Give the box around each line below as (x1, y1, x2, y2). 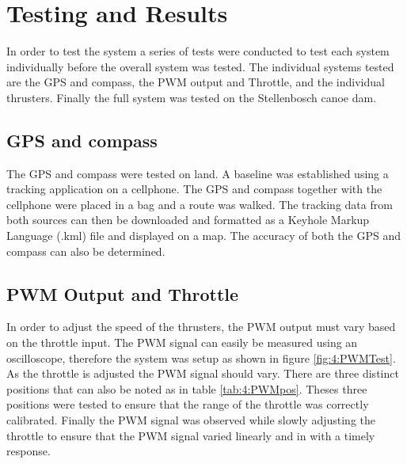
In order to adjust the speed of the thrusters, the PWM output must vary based (6, 318, 396, 335)
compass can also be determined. (6, 242, 165, 259)
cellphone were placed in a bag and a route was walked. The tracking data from (6, 196, 393, 212)
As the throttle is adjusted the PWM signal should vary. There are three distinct (6, 365, 399, 382)
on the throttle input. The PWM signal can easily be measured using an (6, 334, 358, 351)
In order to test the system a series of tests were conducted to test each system (6, 43, 390, 59)
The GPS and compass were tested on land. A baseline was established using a (6, 165, 389, 181)
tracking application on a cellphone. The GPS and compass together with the (6, 181, 382, 197)
